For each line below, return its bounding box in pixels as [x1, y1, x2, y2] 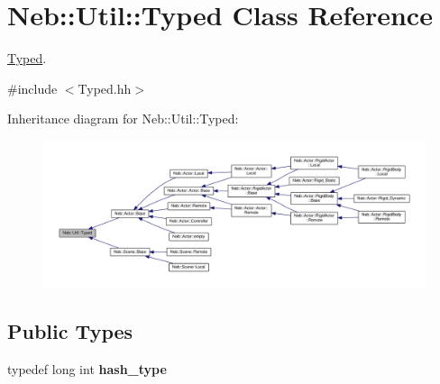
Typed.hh [78, 78, 132, 97]
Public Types [7, 317, 133, 345]
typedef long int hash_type [7, 359, 167, 378]
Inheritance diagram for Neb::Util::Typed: [7, 109, 239, 128]
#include [7, 78, 58, 97]
